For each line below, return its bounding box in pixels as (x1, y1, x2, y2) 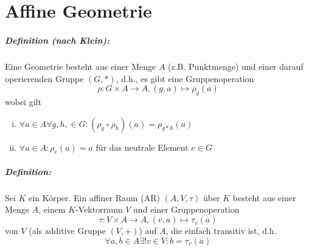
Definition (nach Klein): (5, 33, 110, 46)
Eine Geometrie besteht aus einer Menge (5, 60, 156, 72)
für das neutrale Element (95, 140, 189, 153)
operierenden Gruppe (5, 72, 84, 84)
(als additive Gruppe (29, 224, 106, 237)
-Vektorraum (75, 203, 123, 216)
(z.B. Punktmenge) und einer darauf (168, 60, 304, 72)
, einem (38, 203, 66, 216)
